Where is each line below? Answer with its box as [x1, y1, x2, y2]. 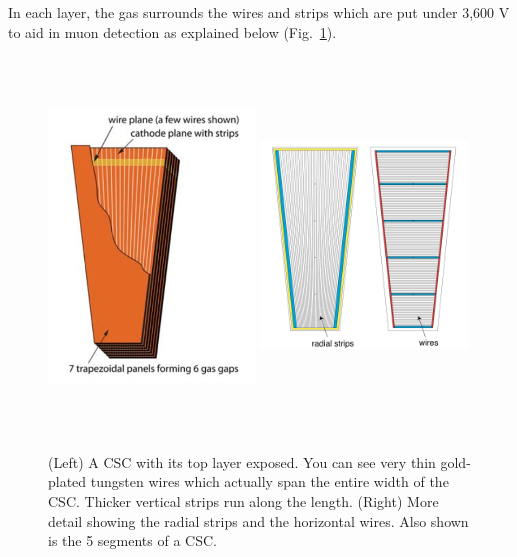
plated [48, 471, 87, 492]
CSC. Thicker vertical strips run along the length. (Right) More [48, 490, 439, 511]
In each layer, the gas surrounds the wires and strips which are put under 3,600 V [8, 2, 510, 22]
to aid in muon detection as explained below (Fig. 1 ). [8, 21, 337, 42]
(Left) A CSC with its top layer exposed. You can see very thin [48, 451, 436, 472]
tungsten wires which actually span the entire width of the [90, 471, 449, 492]
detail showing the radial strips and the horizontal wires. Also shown [48, 510, 469, 531]
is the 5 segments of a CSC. [48, 530, 217, 551]
